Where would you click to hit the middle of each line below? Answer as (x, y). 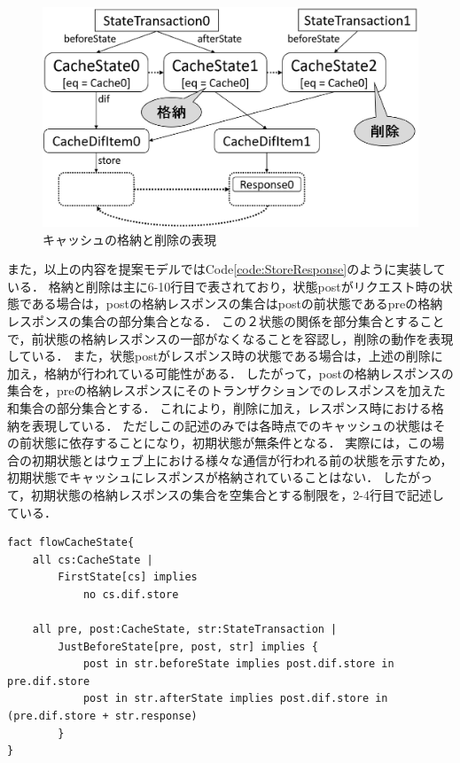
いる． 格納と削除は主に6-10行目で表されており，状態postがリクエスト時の (224, 286)
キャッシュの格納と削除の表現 (129, 239)
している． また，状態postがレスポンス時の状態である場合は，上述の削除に (225, 356)
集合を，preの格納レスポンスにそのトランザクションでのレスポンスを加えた (226, 390)
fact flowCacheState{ (71, 543)
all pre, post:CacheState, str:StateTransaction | (185, 630)
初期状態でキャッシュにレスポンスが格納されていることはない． (193, 477)
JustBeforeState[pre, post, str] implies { (188, 646)
